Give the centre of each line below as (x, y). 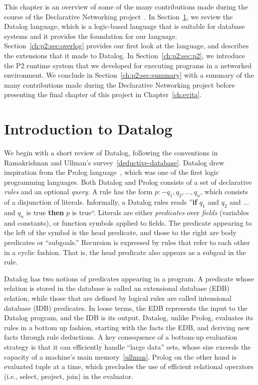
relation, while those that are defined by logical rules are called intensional (118, 298)
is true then (45, 212)
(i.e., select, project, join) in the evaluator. (69, 376)
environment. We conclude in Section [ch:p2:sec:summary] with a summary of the (129, 75)
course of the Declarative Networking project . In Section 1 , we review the (119, 16)
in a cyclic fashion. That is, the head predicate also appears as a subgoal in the (125, 252)
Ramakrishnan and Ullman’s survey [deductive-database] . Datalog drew (114, 162)
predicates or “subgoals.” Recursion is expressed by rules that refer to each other (127, 242)
